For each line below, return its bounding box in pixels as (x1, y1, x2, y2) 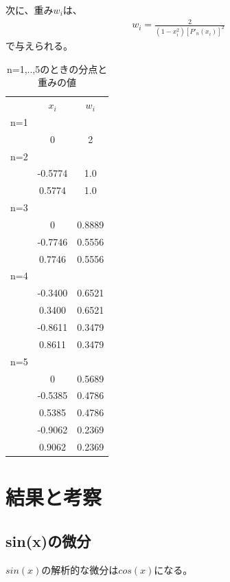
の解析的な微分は (41, 562, 119, 576)
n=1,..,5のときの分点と (6, 61, 108, 76)
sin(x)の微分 (5, 530, 91, 551)
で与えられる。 (5, 39, 73, 53)
